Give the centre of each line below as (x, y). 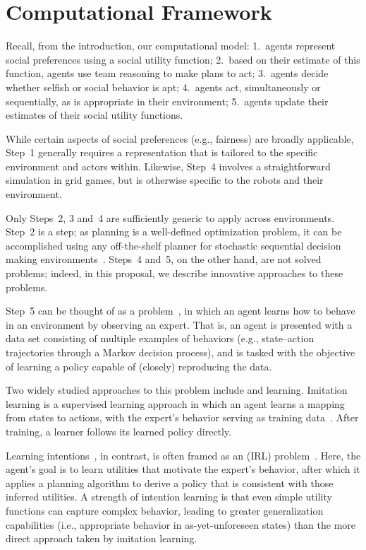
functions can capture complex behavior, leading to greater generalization (165, 510)
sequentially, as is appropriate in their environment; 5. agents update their (167, 101)
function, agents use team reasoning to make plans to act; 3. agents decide (167, 73)
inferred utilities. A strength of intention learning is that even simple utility (169, 497)
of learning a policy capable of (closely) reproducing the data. (139, 366)
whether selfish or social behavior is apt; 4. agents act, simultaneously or (163, 87)
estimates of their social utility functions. (94, 115)
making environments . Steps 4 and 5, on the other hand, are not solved (164, 259)
